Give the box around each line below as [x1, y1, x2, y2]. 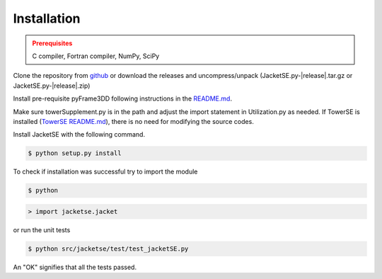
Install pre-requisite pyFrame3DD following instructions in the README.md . [13, 94, 233, 103]
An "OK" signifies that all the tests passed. [13, 263, 137, 271]
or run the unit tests [13, 225, 71, 234]
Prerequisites [32, 39, 73, 47]
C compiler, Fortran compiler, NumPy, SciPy [32, 52, 160, 60]
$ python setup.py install [28, 149, 122, 157]
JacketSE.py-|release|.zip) [13, 81, 91, 90]
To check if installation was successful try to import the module [13, 167, 198, 176]
